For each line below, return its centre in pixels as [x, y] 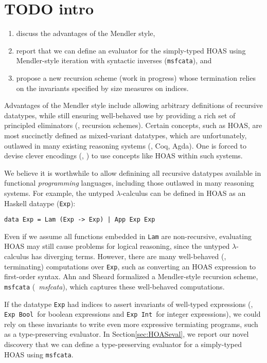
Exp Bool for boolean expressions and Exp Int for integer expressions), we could [132, 314]
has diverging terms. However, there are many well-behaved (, [129, 256]
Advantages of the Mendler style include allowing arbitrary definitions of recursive [133, 105]
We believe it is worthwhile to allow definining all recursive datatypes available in [133, 173]
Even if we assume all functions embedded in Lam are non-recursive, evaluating [128, 236]
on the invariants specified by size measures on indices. [102, 88]
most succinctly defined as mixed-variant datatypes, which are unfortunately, [126, 135]
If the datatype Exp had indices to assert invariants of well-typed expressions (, [129, 304]
